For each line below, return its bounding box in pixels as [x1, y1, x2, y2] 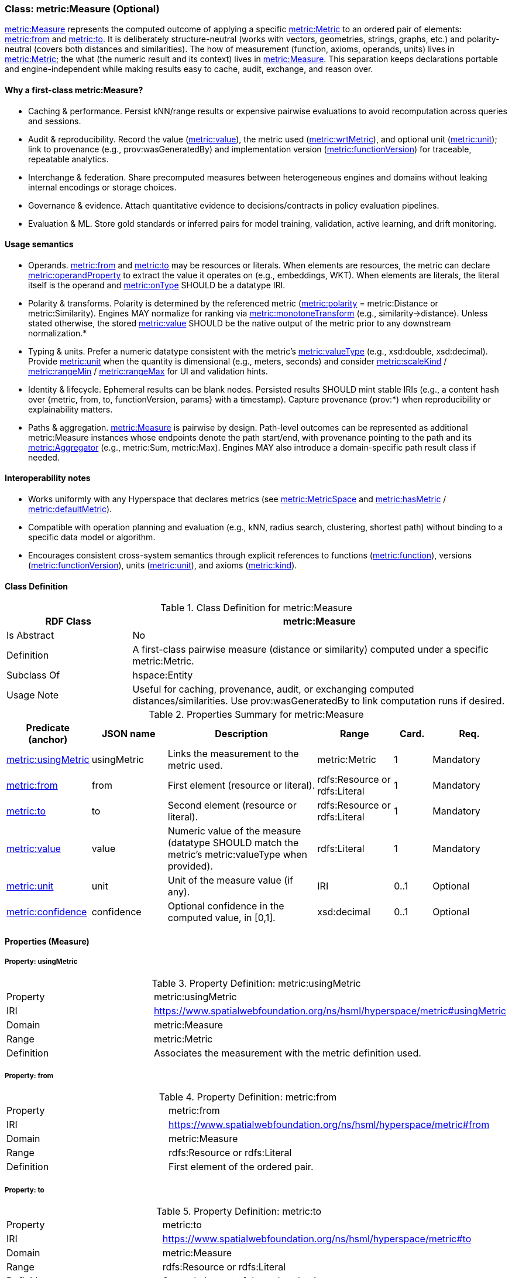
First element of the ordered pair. [169, 1161, 314, 1173]
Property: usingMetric [5, 957, 78, 966]
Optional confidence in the [167, 900, 284, 912]
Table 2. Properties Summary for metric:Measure [149, 708, 364, 721]
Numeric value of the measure [167, 825, 301, 837]
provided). [167, 860, 213, 873]
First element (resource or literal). [167, 779, 315, 792]
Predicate [26, 722, 70, 734]
